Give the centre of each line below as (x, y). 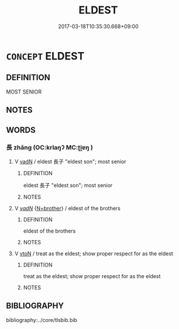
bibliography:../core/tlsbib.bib (42, 320)
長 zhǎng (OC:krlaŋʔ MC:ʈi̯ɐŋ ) (50, 148)
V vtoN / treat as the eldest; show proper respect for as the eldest (94, 253)
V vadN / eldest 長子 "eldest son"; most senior (70, 161)
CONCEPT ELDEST (45, 56)
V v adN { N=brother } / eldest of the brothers (68, 208)
